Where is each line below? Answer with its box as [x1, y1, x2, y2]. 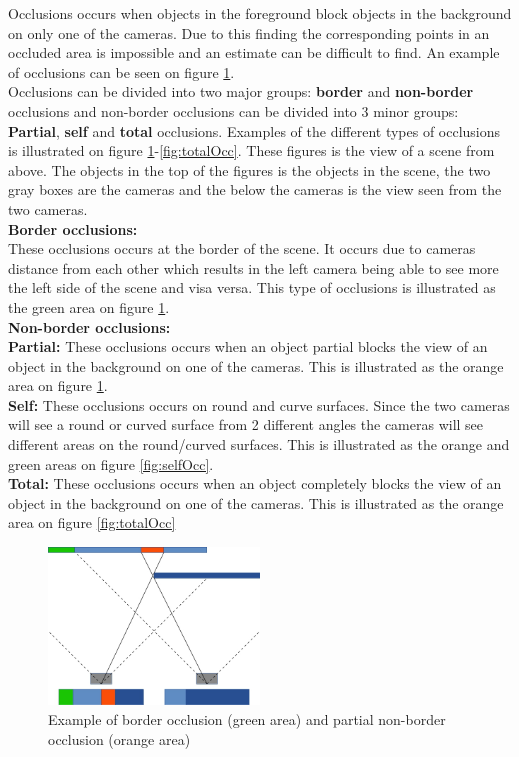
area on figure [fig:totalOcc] [8, 512, 176, 533]
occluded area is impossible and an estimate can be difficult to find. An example [8, 42, 500, 63]
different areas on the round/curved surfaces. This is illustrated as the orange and [8, 434, 510, 455]
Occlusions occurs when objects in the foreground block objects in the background [8, 3, 512, 23]
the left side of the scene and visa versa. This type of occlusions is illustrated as [8, 277, 496, 298]
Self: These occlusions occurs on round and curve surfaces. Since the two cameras [8, 394, 510, 415]
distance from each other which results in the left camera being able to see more [8, 257, 499, 278]
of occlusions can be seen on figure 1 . [8, 61, 235, 82]
